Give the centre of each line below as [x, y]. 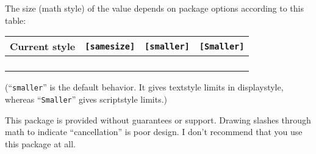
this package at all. [40, 143]
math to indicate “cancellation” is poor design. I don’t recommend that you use [154, 132]
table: [16, 20]
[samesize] [110, 46]
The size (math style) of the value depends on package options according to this [154, 8]
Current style [43, 46]
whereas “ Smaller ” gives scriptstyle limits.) [86, 99]
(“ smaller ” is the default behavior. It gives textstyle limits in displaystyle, [144, 87]
